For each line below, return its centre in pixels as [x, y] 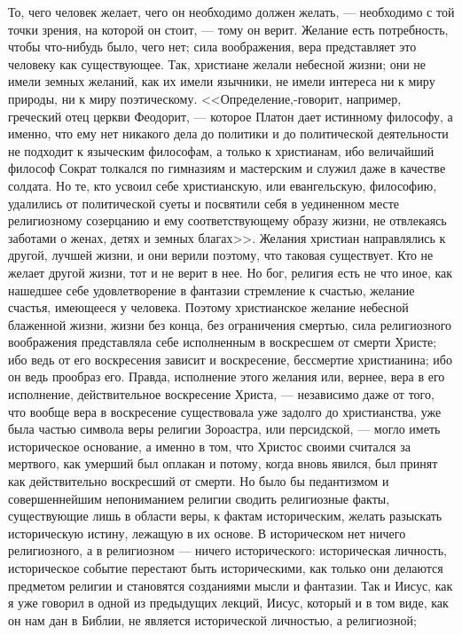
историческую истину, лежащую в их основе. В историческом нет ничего [207, 533]
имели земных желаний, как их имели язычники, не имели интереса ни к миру [222, 81]
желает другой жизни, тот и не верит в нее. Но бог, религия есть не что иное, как [231, 272]
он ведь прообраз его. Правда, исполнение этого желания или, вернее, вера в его [227, 376]
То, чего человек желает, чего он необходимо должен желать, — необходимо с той [231, 12]
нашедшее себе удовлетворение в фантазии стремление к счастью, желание [211, 290]
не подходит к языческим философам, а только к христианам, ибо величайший [221, 150]
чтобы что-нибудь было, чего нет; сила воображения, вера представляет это [212, 47]
